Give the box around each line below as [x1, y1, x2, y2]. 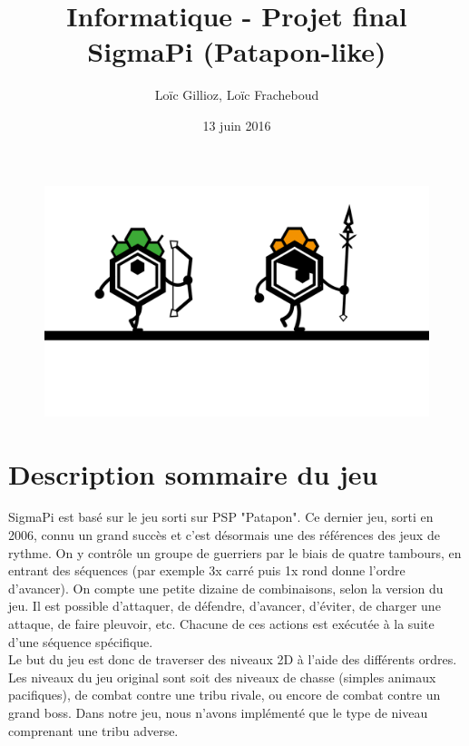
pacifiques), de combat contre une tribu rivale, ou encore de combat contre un [8, 685, 441, 704]
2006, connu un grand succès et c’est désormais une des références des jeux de [8, 525, 440, 545]
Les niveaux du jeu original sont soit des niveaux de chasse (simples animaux [8, 667, 436, 686]
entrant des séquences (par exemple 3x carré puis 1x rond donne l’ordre [8, 561, 405, 580]
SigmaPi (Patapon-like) [87, 33, 386, 70]
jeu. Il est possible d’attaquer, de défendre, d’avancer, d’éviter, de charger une [8, 596, 441, 615]
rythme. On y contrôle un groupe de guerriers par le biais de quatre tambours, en [8, 543, 462, 562]
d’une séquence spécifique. [8, 632, 153, 651]
